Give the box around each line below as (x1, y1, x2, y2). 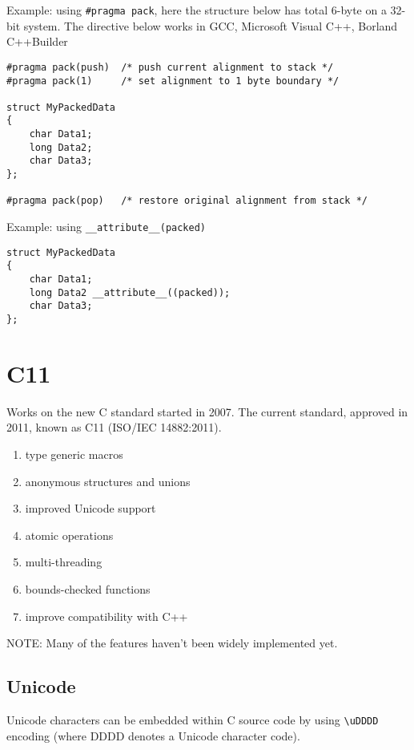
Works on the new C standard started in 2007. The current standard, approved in (6, 403, 408, 420)
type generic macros (25, 445, 123, 462)
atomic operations (25, 526, 114, 543)
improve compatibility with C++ (25, 607, 188, 624)
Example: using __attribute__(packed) (6, 218, 207, 235)
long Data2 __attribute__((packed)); (29, 286, 231, 298)
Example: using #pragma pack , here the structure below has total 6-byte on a (6, 2, 387, 18)
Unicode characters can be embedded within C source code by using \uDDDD (6, 711, 379, 728)
